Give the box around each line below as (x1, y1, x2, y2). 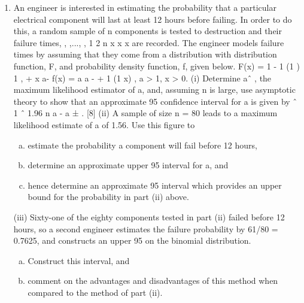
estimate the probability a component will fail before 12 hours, (28, 138, 257, 151)
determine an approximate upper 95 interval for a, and (28, 159, 229, 171)
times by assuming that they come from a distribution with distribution (13, 48, 277, 60)
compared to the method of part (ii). (28, 286, 163, 298)
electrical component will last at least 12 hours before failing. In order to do (13, 13, 292, 25)
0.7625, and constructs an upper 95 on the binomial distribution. (13, 234, 251, 247)
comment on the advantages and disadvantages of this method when (28, 274, 278, 287)
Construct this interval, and (28, 254, 130, 266)
